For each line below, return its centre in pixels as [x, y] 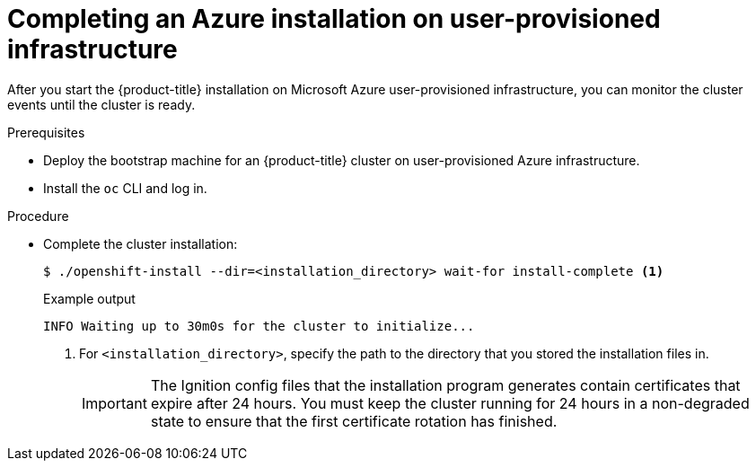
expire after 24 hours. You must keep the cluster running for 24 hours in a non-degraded [450, 403]
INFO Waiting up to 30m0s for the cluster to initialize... [259, 326]
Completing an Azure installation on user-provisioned [334, 19]
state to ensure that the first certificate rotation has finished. [354, 421]
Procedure [38, 216]
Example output [89, 298]
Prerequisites [46, 132]
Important [114, 403]
